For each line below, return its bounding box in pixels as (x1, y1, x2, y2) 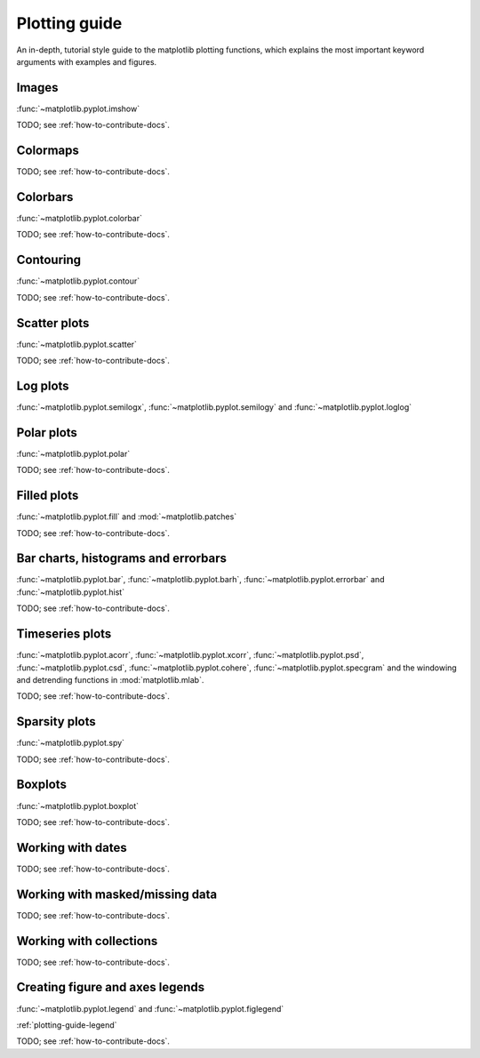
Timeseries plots (16, 627, 112, 642)
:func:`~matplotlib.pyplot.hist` (16, 587, 124, 597)
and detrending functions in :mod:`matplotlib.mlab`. (16, 674, 204, 685)
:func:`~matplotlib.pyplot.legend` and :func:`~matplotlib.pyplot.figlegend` (16, 1003, 284, 1014)
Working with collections (16, 934, 158, 949)
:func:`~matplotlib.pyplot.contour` (16, 276, 140, 286)
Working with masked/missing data (16, 886, 218, 902)
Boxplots (16, 777, 67, 792)
